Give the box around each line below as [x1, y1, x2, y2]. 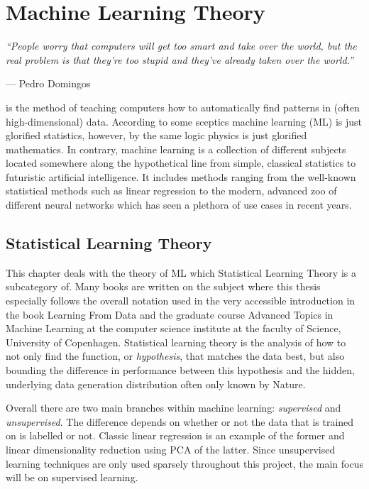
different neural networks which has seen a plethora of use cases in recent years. [6, 197, 352, 212]
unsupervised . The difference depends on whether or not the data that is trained [6, 414, 354, 429]
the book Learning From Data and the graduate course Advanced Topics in [6, 307, 334, 322]
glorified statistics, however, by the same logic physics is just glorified [6, 128, 307, 143]
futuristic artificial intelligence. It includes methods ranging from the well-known [6, 169, 356, 184]
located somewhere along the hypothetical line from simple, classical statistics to [6, 155, 356, 170]
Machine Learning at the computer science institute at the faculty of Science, [6, 321, 341, 336]
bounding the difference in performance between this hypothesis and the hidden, [6, 363, 355, 378]
